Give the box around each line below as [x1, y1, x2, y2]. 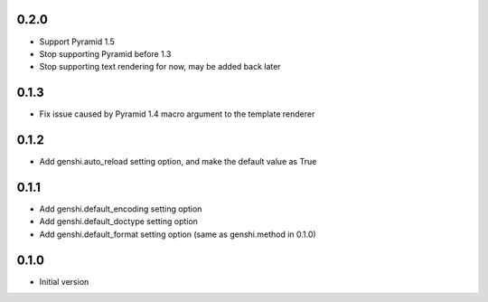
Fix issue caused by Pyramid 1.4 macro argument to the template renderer [39, 109, 315, 119]
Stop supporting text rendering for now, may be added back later [39, 61, 281, 72]
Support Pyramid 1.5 [39, 36, 115, 47]
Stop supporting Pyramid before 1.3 [39, 48, 172, 59]
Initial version [39, 276, 89, 287]
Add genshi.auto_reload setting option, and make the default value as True [39, 156, 317, 167]
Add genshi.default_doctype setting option [39, 216, 199, 227]
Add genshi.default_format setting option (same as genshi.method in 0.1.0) [39, 229, 316, 240]
